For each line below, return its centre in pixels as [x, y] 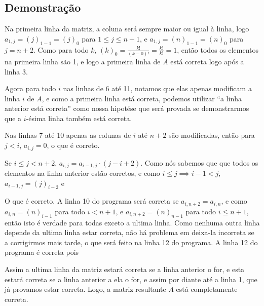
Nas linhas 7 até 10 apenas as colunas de [68, 135]
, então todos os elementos [218, 49]
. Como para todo [61, 49]
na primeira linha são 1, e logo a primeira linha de [83, 61]
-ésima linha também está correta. [79, 118]
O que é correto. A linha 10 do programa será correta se [92, 201]
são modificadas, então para [212, 135]
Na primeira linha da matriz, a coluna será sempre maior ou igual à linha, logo [127, 29]
